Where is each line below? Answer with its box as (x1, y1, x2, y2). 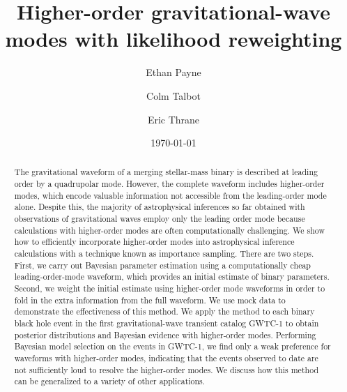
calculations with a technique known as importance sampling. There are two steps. (14, 248, 314, 259)
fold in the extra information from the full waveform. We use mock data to (14, 294, 286, 306)
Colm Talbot (146, 88, 201, 103)
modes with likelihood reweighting (5, 24, 342, 53)
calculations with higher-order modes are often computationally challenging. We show (14, 224, 325, 236)
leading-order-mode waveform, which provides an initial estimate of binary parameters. (14, 271, 330, 282)
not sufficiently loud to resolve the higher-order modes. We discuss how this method (14, 363, 319, 375)
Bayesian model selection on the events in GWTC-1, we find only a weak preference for (14, 340, 331, 352)
